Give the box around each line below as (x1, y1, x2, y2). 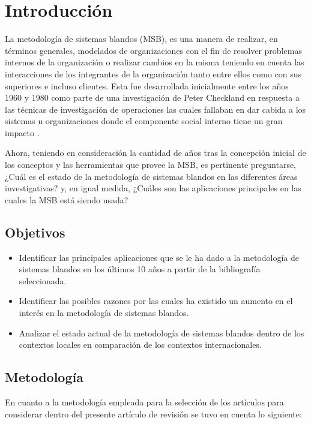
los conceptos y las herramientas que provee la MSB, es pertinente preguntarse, (5, 158, 297, 171)
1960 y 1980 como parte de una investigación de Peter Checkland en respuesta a (5, 91, 300, 104)
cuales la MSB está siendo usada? (5, 193, 128, 206)
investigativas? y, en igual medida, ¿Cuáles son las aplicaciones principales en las (5, 182, 301, 194)
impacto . (5, 126, 40, 139)
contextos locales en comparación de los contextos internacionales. (19, 338, 262, 351)
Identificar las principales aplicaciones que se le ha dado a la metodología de (19, 251, 300, 263)
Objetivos (5, 222, 65, 241)
